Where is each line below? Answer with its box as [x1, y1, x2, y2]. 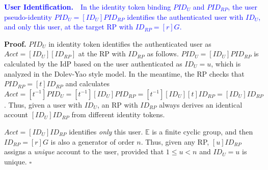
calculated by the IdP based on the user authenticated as [4, 58, 182, 69]
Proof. [4, 38, 26, 49]
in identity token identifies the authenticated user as [48, 38, 211, 49]
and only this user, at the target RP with [4, 21, 133, 32]
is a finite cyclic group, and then [152, 126, 253, 137]
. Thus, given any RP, [141, 136, 209, 147]
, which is [211, 58, 241, 69]
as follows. [147, 48, 179, 59]
